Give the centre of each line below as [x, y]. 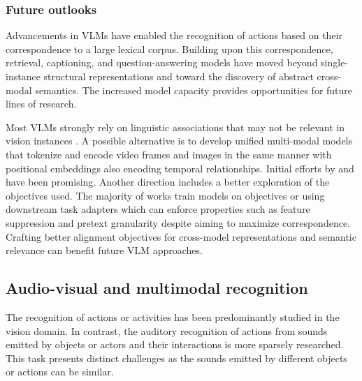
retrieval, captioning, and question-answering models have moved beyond [162, 62]
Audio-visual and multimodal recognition [157, 288]
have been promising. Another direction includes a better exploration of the [168, 182]
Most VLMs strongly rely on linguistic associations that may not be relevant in [175, 127]
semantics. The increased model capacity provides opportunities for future [194, 90]
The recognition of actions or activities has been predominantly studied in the [173, 316]
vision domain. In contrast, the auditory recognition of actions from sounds [167, 330]
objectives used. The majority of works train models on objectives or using [165, 195]
